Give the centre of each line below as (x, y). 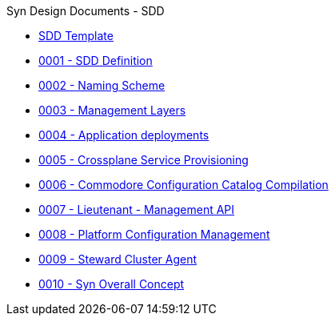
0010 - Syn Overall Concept (112, 284)
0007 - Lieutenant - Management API (137, 209)
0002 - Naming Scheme (102, 85)
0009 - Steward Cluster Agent (118, 259)
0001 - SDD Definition (96, 60)
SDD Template (76, 36)
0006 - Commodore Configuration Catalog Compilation (183, 185)
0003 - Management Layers (112, 110)
